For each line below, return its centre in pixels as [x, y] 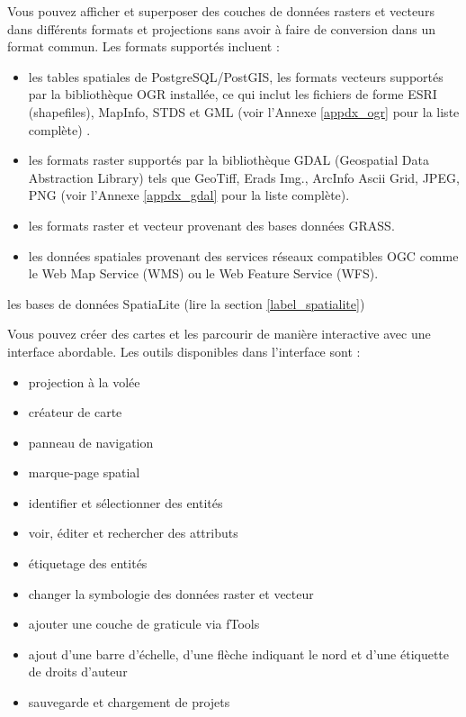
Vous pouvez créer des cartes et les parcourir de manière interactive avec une [219, 334]
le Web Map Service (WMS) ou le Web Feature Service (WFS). [203, 273]
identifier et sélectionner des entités [125, 502]
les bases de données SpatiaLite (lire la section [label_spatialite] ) [186, 303]
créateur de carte [75, 412]
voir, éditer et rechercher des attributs [133, 533]
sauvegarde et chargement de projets [129, 702]
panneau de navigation [91, 442]
